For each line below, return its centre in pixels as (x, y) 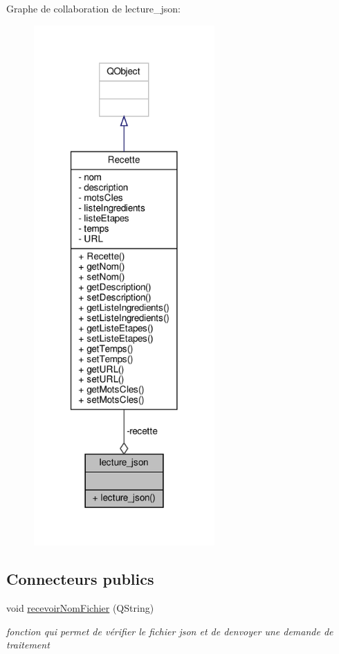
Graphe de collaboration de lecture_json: (93, 8)
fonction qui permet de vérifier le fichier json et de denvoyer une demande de (170, 631)
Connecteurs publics (80, 579)
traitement (28, 645)
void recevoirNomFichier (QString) (80, 608)
